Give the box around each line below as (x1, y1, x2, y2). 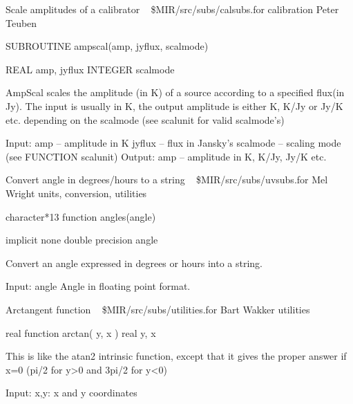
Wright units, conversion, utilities (6, 185, 147, 200)
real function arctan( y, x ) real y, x (6, 325, 156, 340)
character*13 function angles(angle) (6, 209, 156, 223)
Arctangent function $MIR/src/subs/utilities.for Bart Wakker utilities (6, 302, 310, 316)
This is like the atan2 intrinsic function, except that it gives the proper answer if (6, 349, 347, 363)
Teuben (6, 15, 37, 30)
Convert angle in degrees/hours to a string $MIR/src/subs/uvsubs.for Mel (6, 172, 328, 187)
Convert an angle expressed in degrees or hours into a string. (6, 255, 263, 270)
